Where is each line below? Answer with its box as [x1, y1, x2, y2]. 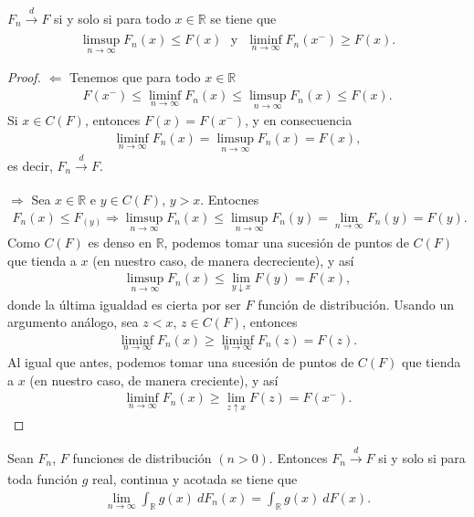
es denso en [88, 233, 152, 252]
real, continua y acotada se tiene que [92, 470, 298, 489]
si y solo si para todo [54, 8, 171, 27]
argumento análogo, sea [7, 312, 139, 332]
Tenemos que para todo [68, 68, 201, 87]
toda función [7, 470, 79, 489]
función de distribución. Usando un [258, 294, 455, 313]
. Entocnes [200, 190, 259, 209]
